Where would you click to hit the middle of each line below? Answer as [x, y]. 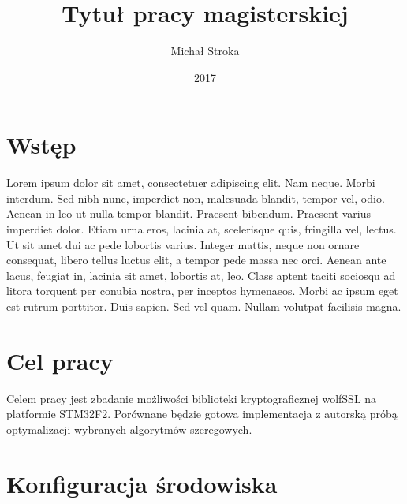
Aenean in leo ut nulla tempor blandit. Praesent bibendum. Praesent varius [189, 213]
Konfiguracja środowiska [142, 483]
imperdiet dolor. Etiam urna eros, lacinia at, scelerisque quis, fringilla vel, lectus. [202, 229]
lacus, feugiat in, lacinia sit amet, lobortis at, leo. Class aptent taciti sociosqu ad [201, 275]
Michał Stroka [205, 51]
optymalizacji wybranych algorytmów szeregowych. [129, 429]
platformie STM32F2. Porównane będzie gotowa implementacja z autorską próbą [202, 414]
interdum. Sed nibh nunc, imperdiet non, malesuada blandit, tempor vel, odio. [196, 198]
